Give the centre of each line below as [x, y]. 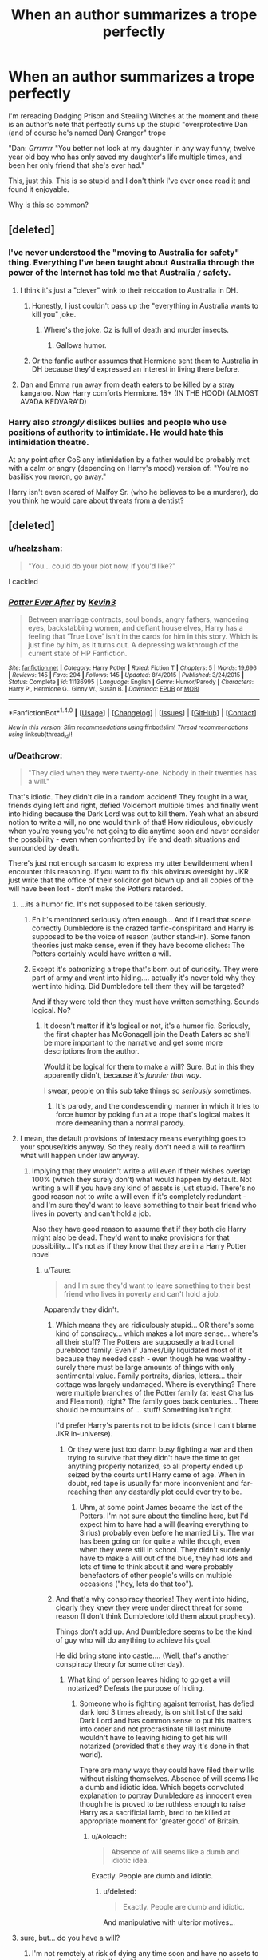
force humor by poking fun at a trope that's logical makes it [153, 1115]
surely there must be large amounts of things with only [145, 1368]
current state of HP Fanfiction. [77, 653]
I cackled [23, 581]
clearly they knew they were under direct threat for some [149, 1607]
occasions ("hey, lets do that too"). [136, 1584]
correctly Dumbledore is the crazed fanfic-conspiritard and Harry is [142, 928]
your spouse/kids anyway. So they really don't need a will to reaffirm [132, 1147]
